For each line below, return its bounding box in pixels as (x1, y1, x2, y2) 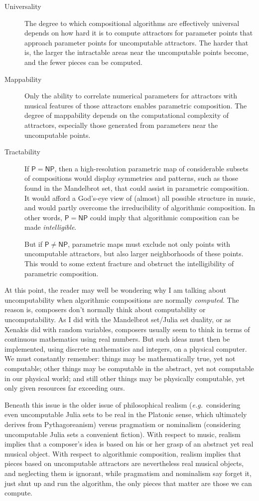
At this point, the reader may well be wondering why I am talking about (4, 285, 227, 295)
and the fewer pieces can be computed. (24, 56, 142, 67)
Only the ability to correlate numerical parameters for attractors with (24, 90, 238, 101)
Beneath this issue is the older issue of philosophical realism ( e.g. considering (4, 399, 241, 410)
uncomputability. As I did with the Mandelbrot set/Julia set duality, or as (4, 314, 231, 325)
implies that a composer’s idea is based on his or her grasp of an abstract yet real (4, 439, 254, 449)
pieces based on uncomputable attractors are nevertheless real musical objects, (4, 458, 244, 469)
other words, (24, 212, 62, 222)
